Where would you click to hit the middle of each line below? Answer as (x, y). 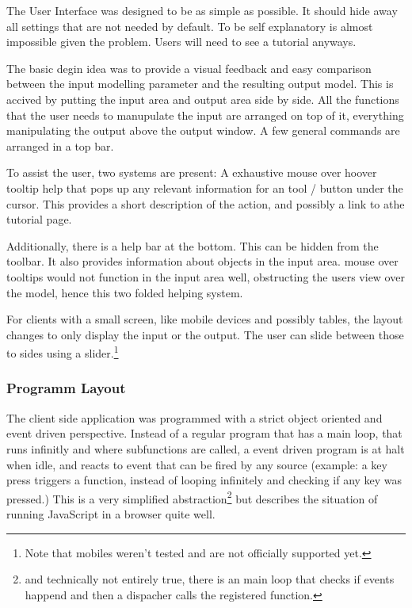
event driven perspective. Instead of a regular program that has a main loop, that (204, 433)
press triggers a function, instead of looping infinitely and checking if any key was (204, 480)
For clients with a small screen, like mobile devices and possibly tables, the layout (205, 319)
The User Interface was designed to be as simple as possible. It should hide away (202, 10)
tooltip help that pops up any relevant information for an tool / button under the (205, 187)
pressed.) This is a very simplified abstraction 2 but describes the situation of (192, 497)
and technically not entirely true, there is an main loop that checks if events (210, 579)
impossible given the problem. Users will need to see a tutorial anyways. (181, 42)
